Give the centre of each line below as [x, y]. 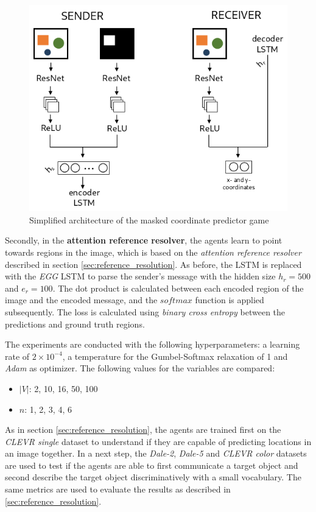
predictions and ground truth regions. [75, 324]
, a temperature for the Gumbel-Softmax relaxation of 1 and [175, 356]
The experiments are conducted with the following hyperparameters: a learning [153, 344]
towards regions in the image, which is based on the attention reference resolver [153, 252]
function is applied [230, 300]
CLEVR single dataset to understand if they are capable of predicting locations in [158, 441]
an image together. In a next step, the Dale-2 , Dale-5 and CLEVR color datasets [156, 453]
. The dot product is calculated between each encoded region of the [178, 288]
